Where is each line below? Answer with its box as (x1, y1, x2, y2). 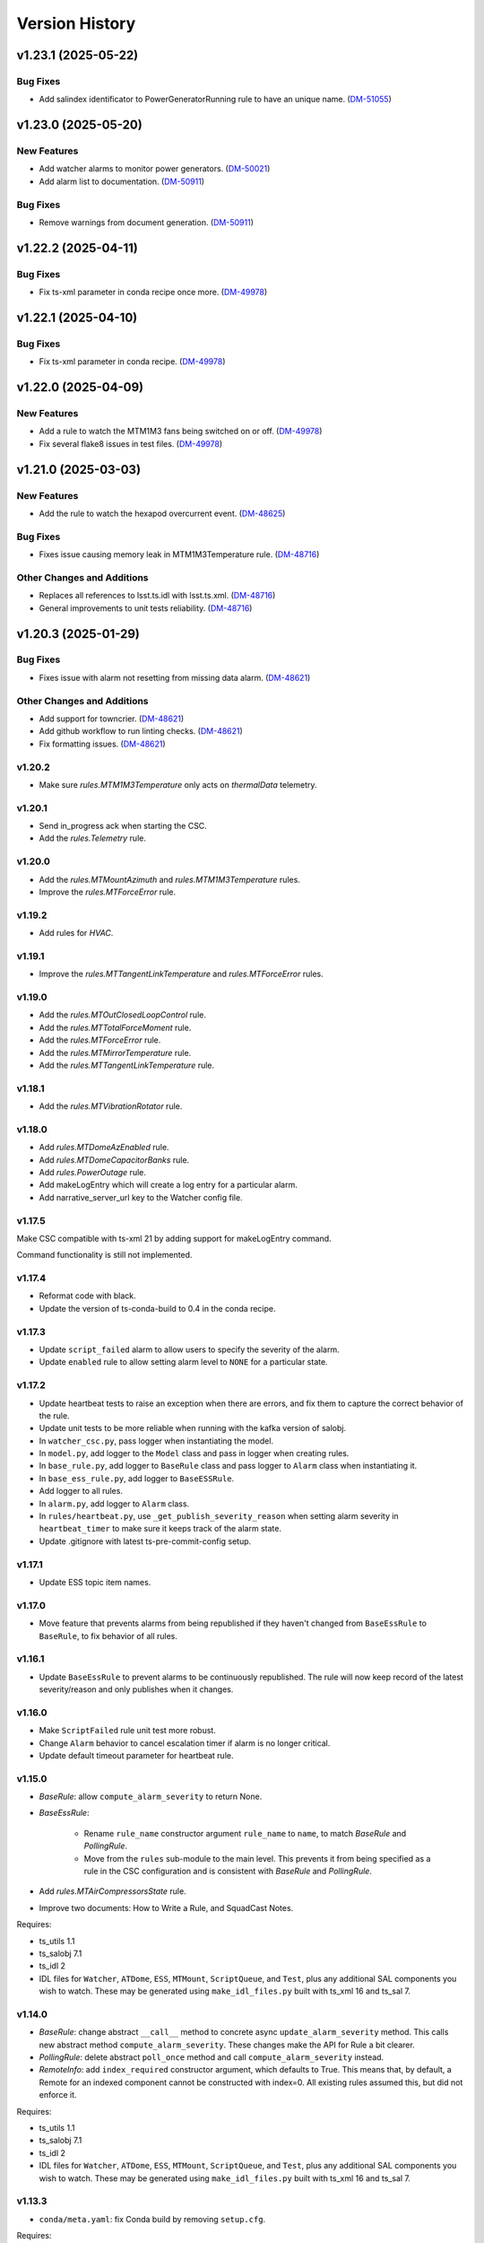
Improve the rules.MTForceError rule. (39, 886, 177, 897)
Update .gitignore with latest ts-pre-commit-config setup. (39, 1535, 252, 1547)
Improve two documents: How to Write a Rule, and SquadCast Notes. (39, 1902, 294, 1913)
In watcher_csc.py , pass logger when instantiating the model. (39, 1436, 273, 1446)
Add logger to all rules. (39, 1486, 123, 1497)
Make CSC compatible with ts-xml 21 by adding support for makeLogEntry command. (16, 1233, 332, 1244)
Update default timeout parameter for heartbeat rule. (39, 1750, 234, 1760)
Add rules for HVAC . (39, 928, 114, 938)
